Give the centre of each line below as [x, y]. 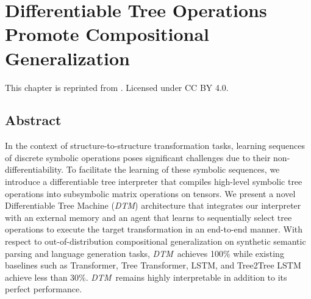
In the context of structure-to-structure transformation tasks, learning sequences [155, 146]
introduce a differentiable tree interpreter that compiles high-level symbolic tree [154, 182]
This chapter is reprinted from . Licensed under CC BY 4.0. [117, 87]
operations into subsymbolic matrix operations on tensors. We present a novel [150, 193]
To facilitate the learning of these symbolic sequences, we [173, 169]
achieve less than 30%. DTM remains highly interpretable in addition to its [146, 277]
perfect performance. [44, 289]
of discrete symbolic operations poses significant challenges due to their [138, 157]
